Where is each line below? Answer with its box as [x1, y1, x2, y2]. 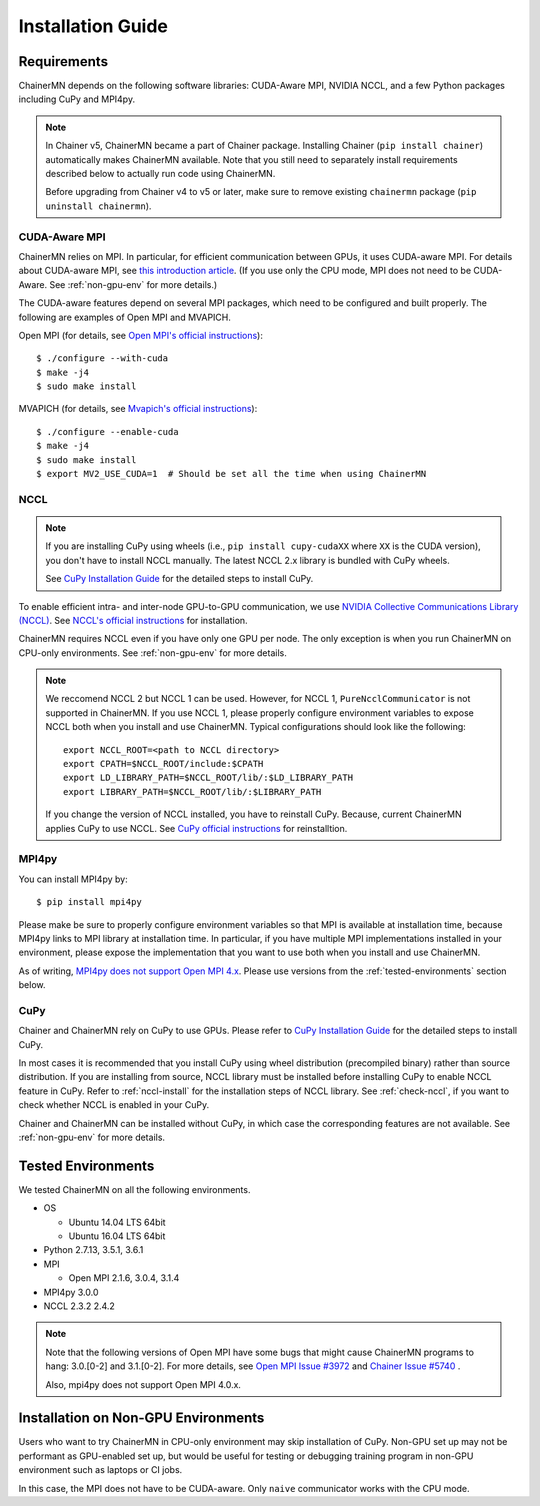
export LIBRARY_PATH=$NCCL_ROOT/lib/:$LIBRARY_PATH [63, 786, 322, 797]
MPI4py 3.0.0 [43, 1286, 99, 1298]
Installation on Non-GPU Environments [18, 1410, 265, 1427]
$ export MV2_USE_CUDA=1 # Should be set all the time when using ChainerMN [36, 468, 427, 480]
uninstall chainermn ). [45, 200, 152, 212]
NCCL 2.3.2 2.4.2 [43, 1300, 115, 1312]
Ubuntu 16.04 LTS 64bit [68, 1230, 166, 1242]
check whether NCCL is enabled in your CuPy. [18, 1099, 210, 1111]
